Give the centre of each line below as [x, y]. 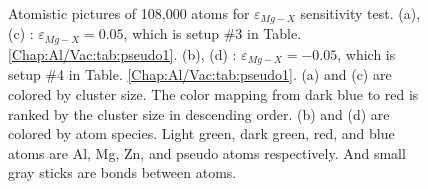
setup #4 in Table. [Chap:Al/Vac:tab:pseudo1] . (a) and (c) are [200, 74]
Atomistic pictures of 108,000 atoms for [129, 13]
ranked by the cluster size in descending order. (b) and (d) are [199, 113]
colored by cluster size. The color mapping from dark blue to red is [213, 93]
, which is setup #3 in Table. [212, 33]
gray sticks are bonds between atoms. [122, 172]
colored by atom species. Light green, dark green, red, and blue [201, 133]
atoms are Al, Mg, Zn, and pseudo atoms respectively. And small [207, 152]
